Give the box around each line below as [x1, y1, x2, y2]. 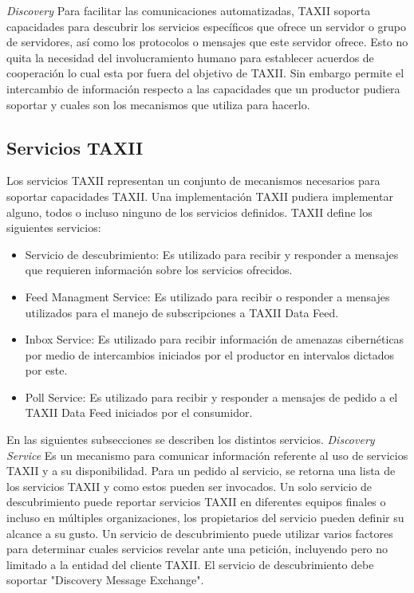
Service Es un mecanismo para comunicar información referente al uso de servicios [6, 446, 408, 463]
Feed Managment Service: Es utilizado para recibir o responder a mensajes [25, 288, 390, 304]
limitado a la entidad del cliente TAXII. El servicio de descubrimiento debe [6, 556, 374, 572]
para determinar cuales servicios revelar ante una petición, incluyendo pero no [6, 540, 388, 557]
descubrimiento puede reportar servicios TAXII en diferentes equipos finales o [6, 493, 386, 510]
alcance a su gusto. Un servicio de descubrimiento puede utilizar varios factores [6, 524, 393, 541]
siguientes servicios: [6, 219, 101, 236]
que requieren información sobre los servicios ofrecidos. [25, 261, 293, 278]
